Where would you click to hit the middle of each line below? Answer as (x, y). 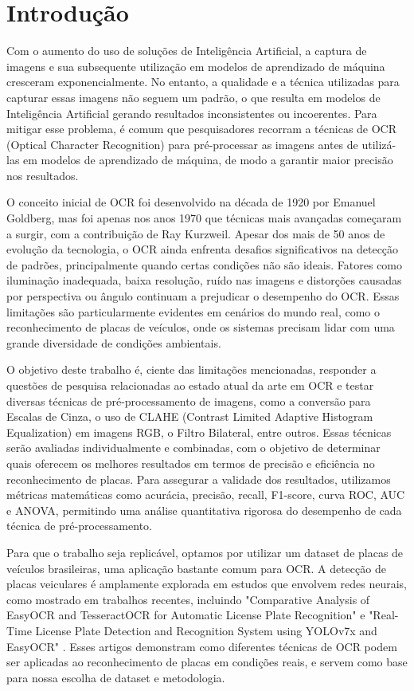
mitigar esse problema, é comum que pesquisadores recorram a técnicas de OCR (202, 129)
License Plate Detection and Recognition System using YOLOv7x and (206, 630)
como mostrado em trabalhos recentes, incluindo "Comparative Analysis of (188, 599)
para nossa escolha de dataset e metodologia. (116, 677)
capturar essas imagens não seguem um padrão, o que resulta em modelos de (193, 97)
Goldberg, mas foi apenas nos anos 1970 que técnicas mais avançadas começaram (204, 218)
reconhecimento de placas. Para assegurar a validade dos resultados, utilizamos (199, 479)
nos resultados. (43, 175)
